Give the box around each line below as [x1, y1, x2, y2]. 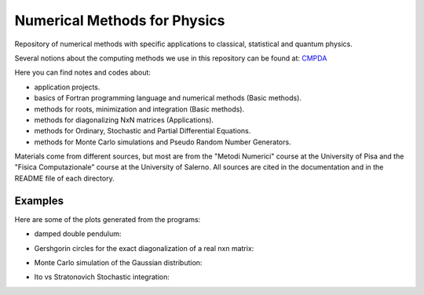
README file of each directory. [14, 173, 115, 183]
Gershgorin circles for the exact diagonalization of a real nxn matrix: [34, 243, 254, 253]
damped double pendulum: [34, 229, 122, 239]
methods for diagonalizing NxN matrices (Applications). [34, 115, 214, 125]
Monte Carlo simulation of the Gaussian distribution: [34, 257, 203, 267]
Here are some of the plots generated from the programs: [14, 214, 201, 224]
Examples [14, 194, 64, 207]
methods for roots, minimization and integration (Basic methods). [34, 104, 245, 114]
